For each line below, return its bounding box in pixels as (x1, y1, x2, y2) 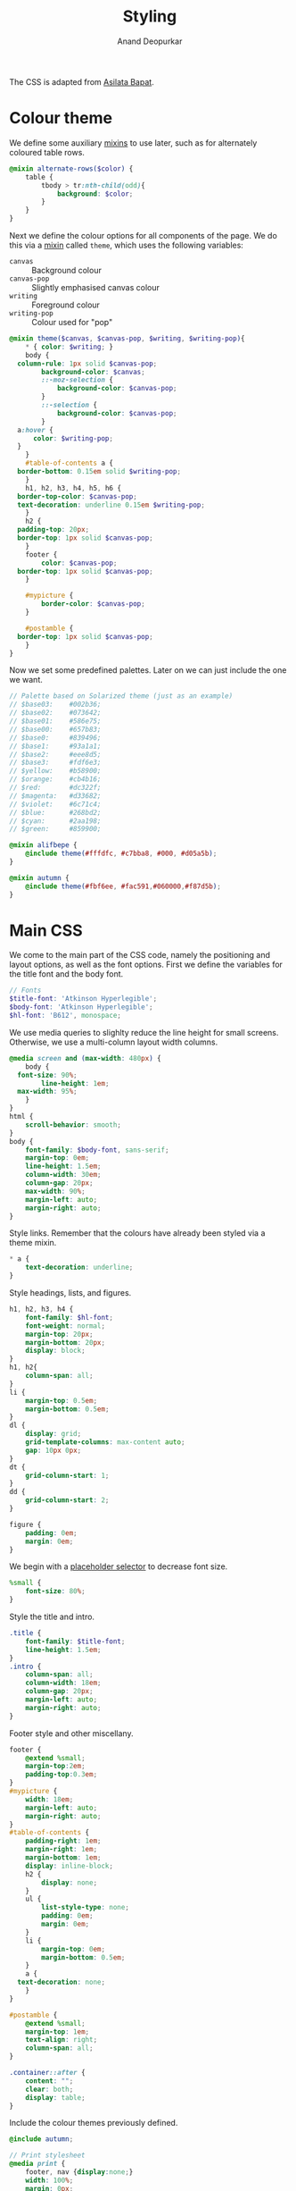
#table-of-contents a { (25, 458, 114, 468)
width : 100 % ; (25, 2176, 74, 2185)
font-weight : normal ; (25, 1321, 105, 1331)
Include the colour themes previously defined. (9, 2118, 178, 2128)
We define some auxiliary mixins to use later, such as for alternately (9, 137, 258, 148)
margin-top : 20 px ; (25, 1330, 94, 1339)
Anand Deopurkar (117, 36, 183, 46)
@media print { (9, 2160, 66, 2169)
